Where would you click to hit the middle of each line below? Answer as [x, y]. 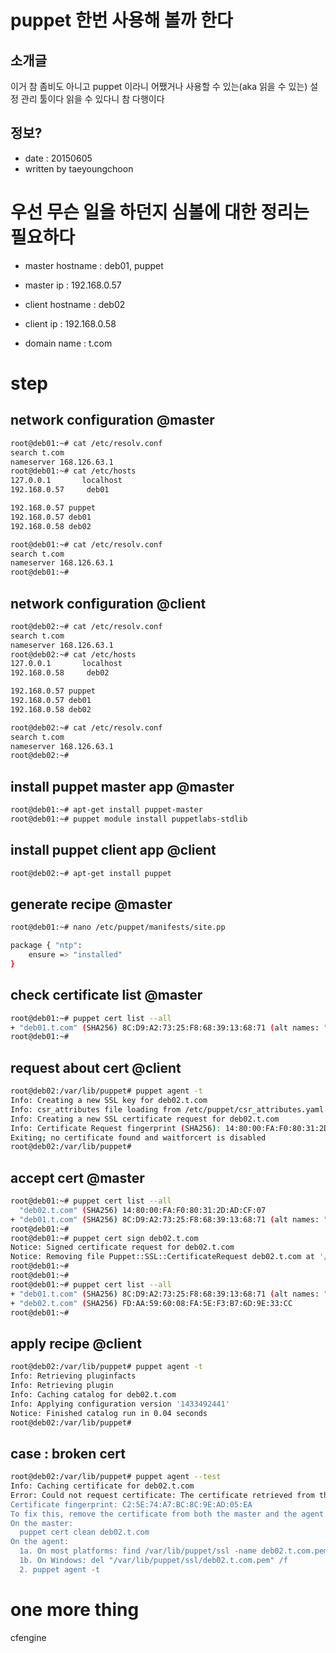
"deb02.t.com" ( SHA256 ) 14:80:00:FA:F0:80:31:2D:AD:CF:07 [143, 1210]
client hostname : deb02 [75, 304]
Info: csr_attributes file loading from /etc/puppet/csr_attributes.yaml [167, 1109]
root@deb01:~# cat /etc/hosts [73, 471]
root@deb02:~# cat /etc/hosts [73, 654]
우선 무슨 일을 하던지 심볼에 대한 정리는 [160, 212]
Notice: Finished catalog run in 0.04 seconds [109, 1413]
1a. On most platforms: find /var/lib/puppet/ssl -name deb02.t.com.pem [174, 1551]
